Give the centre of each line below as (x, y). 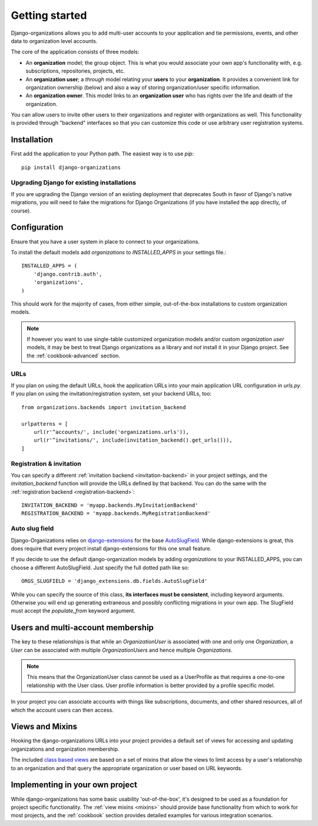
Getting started (49, 15)
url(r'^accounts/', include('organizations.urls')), (111, 432)
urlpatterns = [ (45, 424)
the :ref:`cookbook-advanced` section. (74, 356)
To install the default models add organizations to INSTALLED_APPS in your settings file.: (119, 252)
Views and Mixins (44, 727)
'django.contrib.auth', (68, 274)
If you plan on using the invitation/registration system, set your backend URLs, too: (111, 394)
